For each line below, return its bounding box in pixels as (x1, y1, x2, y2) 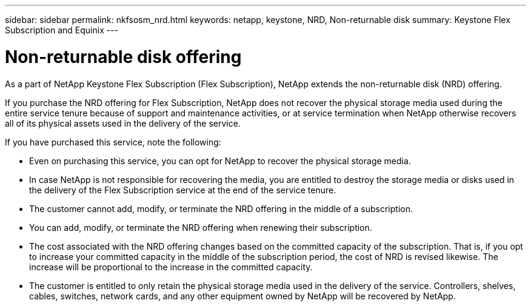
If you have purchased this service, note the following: (5, 136, 221, 147)
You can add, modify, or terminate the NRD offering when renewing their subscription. (29, 222, 372, 233)
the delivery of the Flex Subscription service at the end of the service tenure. (29, 184, 336, 195)
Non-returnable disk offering (5, 46, 242, 67)
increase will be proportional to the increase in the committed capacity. (29, 261, 313, 272)
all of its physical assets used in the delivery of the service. (5, 118, 241, 128)
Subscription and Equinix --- (5, 25, 119, 35)
